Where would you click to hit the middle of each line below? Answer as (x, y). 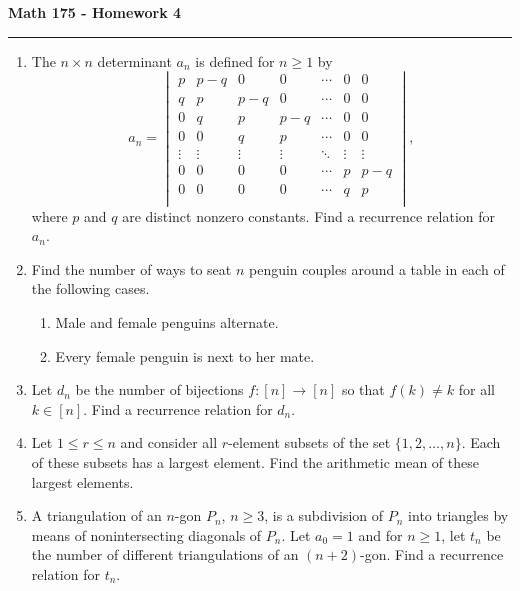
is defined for (235, 60)
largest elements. (82, 481)
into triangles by (458, 515)
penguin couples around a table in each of (377, 268)
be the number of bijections (159, 389)
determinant (134, 60)
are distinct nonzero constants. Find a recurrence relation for (309, 215)
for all (476, 389)
